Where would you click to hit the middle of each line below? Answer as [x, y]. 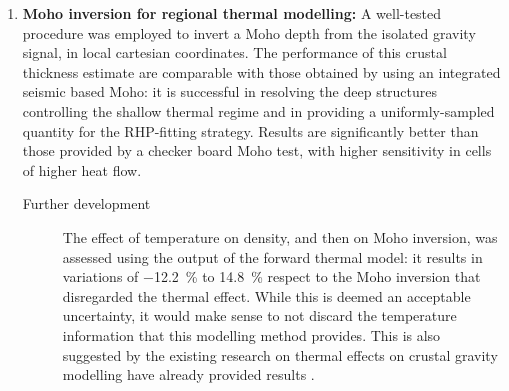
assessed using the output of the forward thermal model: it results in [272, 256]
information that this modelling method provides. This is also [251, 334]
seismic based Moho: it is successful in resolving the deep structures [230, 91]
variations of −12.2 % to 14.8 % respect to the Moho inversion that [271, 276]
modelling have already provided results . [188, 374]
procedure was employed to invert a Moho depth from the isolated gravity [249, 32]
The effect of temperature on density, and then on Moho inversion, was [280, 236]
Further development [86, 203]
